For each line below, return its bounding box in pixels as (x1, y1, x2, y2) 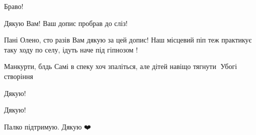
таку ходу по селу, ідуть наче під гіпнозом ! (4, 44, 138, 54)
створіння (4, 70, 33, 81)
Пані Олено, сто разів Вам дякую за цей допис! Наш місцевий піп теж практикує (4, 34, 252, 45)
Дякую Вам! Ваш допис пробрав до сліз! (4, 17, 128, 28)
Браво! (4, 1, 23, 11)
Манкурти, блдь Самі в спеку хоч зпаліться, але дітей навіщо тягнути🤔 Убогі (4, 61, 237, 71)
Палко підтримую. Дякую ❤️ (4, 121, 91, 131)
